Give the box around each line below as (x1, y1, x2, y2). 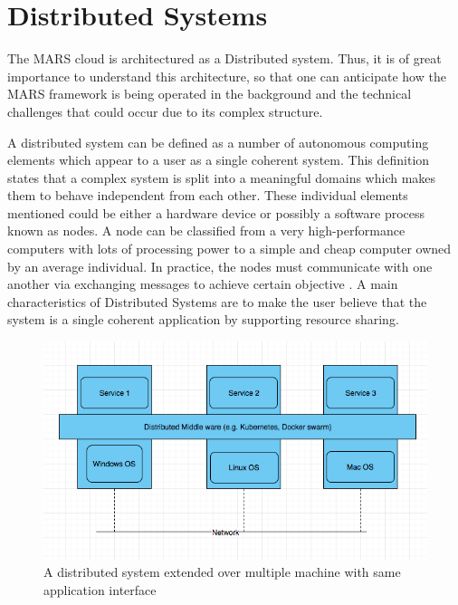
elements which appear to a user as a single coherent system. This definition (7, 150, 430, 169)
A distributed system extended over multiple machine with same (43, 562, 401, 581)
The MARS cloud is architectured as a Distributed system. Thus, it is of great (7, 49, 442, 68)
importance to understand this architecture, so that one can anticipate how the (7, 66, 446, 85)
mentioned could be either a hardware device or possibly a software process (7, 203, 425, 222)
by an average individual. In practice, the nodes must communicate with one (7, 256, 433, 275)
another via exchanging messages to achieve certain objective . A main (7, 274, 398, 293)
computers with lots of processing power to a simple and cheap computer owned (7, 239, 452, 258)
